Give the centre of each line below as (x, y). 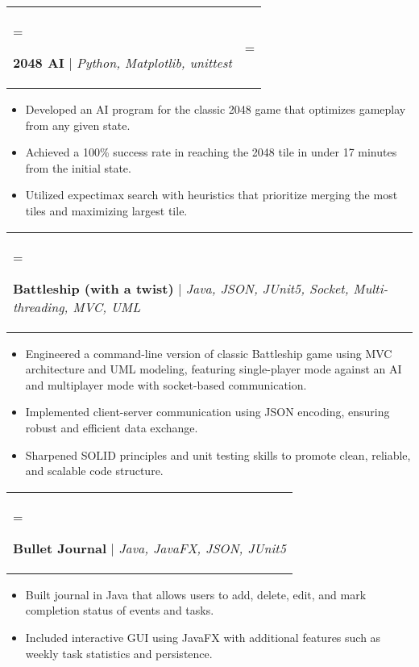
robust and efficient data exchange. (112, 427)
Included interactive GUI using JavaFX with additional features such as (203, 637)
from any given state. (78, 125)
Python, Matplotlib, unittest (154, 63)
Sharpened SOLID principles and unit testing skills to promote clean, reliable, (218, 454)
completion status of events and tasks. (120, 610)
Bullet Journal (60, 548)
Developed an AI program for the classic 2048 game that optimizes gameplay (216, 109)
